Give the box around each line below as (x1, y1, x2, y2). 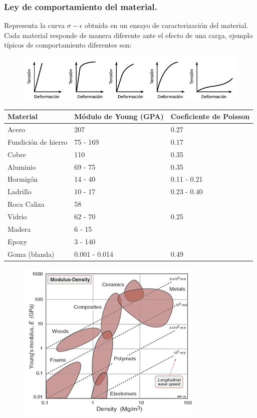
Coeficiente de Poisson (170, 111, 250, 122)
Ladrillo (8, 186, 32, 197)
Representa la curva (4, 20, 65, 31)
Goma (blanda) (8, 248, 55, 259)
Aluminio (8, 161, 36, 172)
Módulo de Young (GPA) (74, 111, 164, 122)
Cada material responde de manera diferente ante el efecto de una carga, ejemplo (4, 30, 253, 40)
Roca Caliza (8, 199, 45, 209)
